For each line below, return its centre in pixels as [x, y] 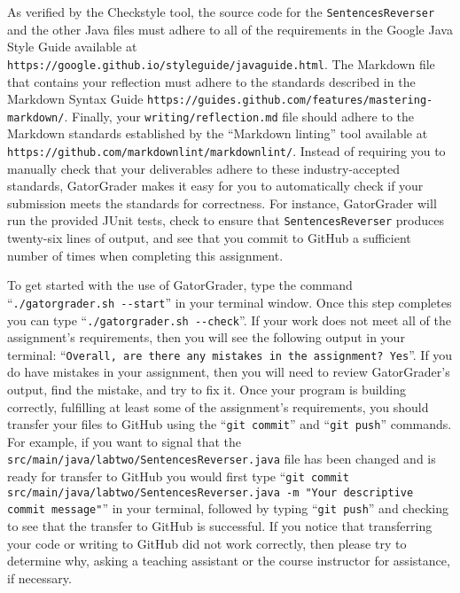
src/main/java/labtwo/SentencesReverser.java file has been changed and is [222, 459]
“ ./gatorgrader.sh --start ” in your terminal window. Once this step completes [230, 302]
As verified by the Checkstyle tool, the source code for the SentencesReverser [221, 12]
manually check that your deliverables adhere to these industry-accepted [203, 168]
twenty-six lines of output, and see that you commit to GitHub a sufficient [209, 238]
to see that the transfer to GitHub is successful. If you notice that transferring [220, 526]
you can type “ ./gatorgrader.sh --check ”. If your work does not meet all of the [229, 320]
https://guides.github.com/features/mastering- [290, 101]
